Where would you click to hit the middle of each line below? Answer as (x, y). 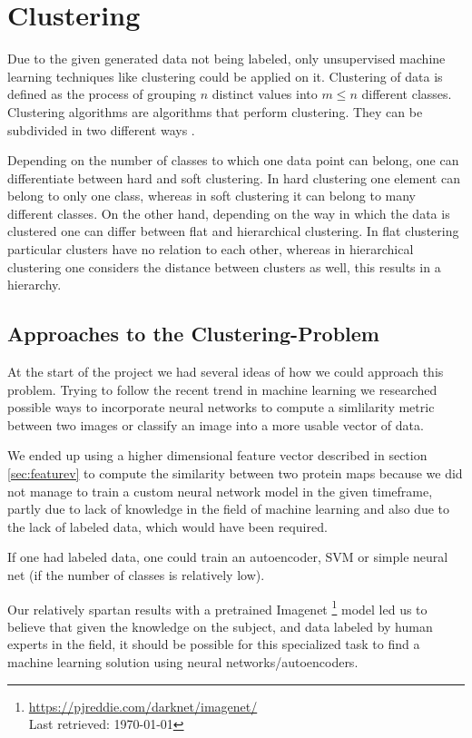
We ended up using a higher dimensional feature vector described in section (217, 455)
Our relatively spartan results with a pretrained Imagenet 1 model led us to (217, 607)
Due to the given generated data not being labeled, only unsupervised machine (226, 59)
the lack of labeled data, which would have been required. (167, 526)
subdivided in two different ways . (101, 129)
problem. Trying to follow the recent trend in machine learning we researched (222, 389)
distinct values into (265, 94)
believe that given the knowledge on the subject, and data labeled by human (220, 626)
